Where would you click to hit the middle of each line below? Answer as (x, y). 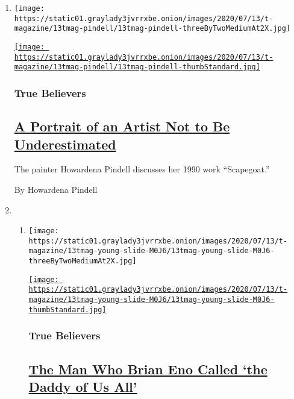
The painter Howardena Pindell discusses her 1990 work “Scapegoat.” (142, 169)
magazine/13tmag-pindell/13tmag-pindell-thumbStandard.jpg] (137, 67)
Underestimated (65, 144)
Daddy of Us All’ (83, 387)
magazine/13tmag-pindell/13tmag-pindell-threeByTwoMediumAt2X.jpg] (152, 29)
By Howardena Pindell (56, 189)
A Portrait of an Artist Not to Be (122, 126)
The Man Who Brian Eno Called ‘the (148, 369)
